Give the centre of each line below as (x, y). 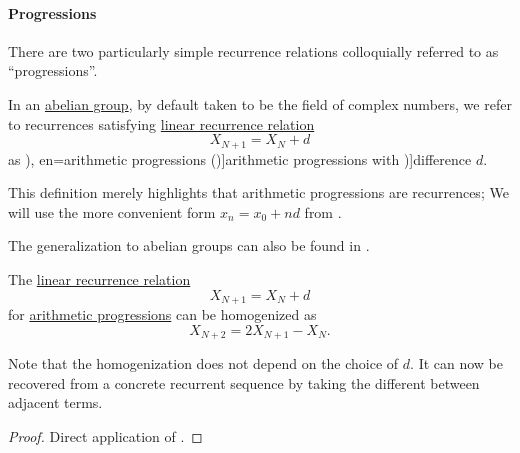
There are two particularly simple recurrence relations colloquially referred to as (253, 50)
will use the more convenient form (112, 211)
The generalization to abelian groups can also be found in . (189, 245)
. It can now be (457, 363)
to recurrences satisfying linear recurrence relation (161, 123)
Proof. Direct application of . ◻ (105, 435)
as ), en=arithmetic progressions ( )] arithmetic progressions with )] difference (240, 158)
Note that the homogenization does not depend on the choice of (203, 363)
